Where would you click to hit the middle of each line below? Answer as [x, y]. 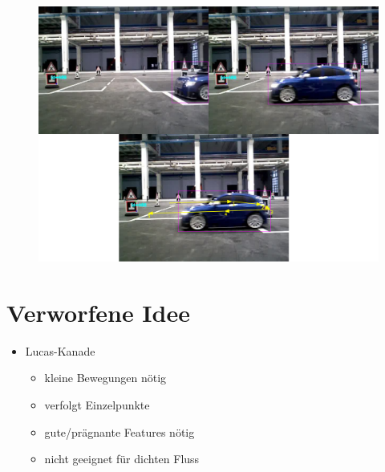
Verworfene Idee [98, 312]
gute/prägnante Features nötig [120, 431]
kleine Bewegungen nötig [105, 378]
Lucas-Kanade [60, 350]
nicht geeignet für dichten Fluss [122, 459]
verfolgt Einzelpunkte [97, 404]
